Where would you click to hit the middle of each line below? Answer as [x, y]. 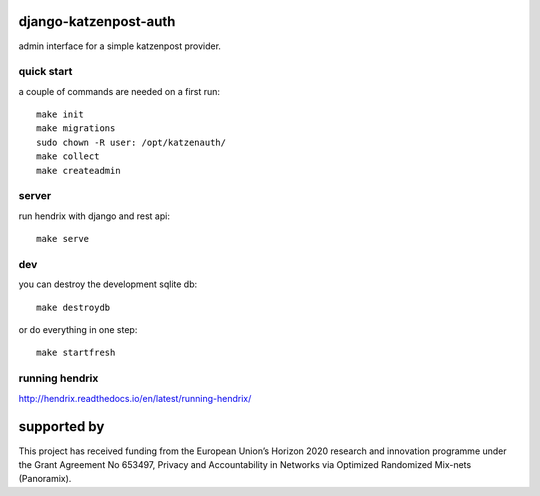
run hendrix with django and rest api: [94, 216]
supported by [61, 426]
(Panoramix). [45, 479]
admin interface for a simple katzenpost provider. [120, 46]
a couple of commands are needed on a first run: [119, 91]
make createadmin [78, 170]
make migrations [76, 128]
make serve [63, 239]
